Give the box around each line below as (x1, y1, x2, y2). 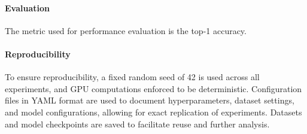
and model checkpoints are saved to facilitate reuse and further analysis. (5, 117, 270, 130)
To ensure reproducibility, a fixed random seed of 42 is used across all (5, 71, 260, 83)
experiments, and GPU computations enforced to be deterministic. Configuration (5, 82, 302, 95)
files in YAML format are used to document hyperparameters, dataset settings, (5, 94, 294, 106)
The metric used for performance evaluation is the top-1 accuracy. (5, 24, 247, 36)
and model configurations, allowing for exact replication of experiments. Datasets (5, 105, 302, 118)
